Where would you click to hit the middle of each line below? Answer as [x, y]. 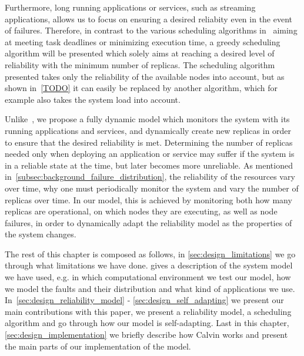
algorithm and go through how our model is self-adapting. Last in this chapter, [147, 323]
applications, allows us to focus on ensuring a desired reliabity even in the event [149, 19]
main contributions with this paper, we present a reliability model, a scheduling [148, 311]
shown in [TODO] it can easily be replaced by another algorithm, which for [141, 88]
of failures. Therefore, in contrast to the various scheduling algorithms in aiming [151, 30]
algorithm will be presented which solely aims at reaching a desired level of [140, 53]
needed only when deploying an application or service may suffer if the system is [150, 154]
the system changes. [41, 234]
